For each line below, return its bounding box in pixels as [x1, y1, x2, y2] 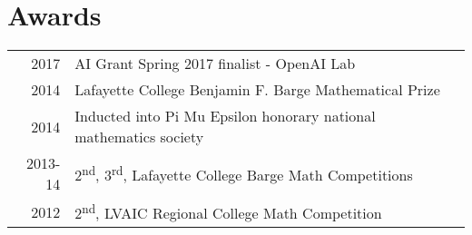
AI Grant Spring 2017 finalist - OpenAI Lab [74, 53, 356, 74]
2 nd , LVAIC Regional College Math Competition [74, 200, 382, 224]
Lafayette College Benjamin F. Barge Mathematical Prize [74, 79, 440, 101]
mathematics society [74, 126, 204, 148]
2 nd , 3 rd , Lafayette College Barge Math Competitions [74, 161, 413, 186]
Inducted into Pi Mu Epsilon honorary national [74, 105, 376, 127]
